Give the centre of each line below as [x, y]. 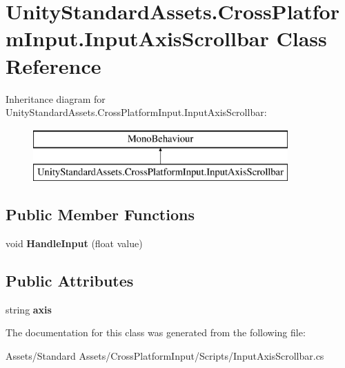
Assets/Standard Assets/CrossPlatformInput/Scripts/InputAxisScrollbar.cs [165, 356]
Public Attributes [70, 281]
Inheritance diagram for [56, 98]
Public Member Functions [100, 214]
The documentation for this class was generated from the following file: [156, 332]
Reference [53, 65]
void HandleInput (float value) [74, 243]
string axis [29, 309]
